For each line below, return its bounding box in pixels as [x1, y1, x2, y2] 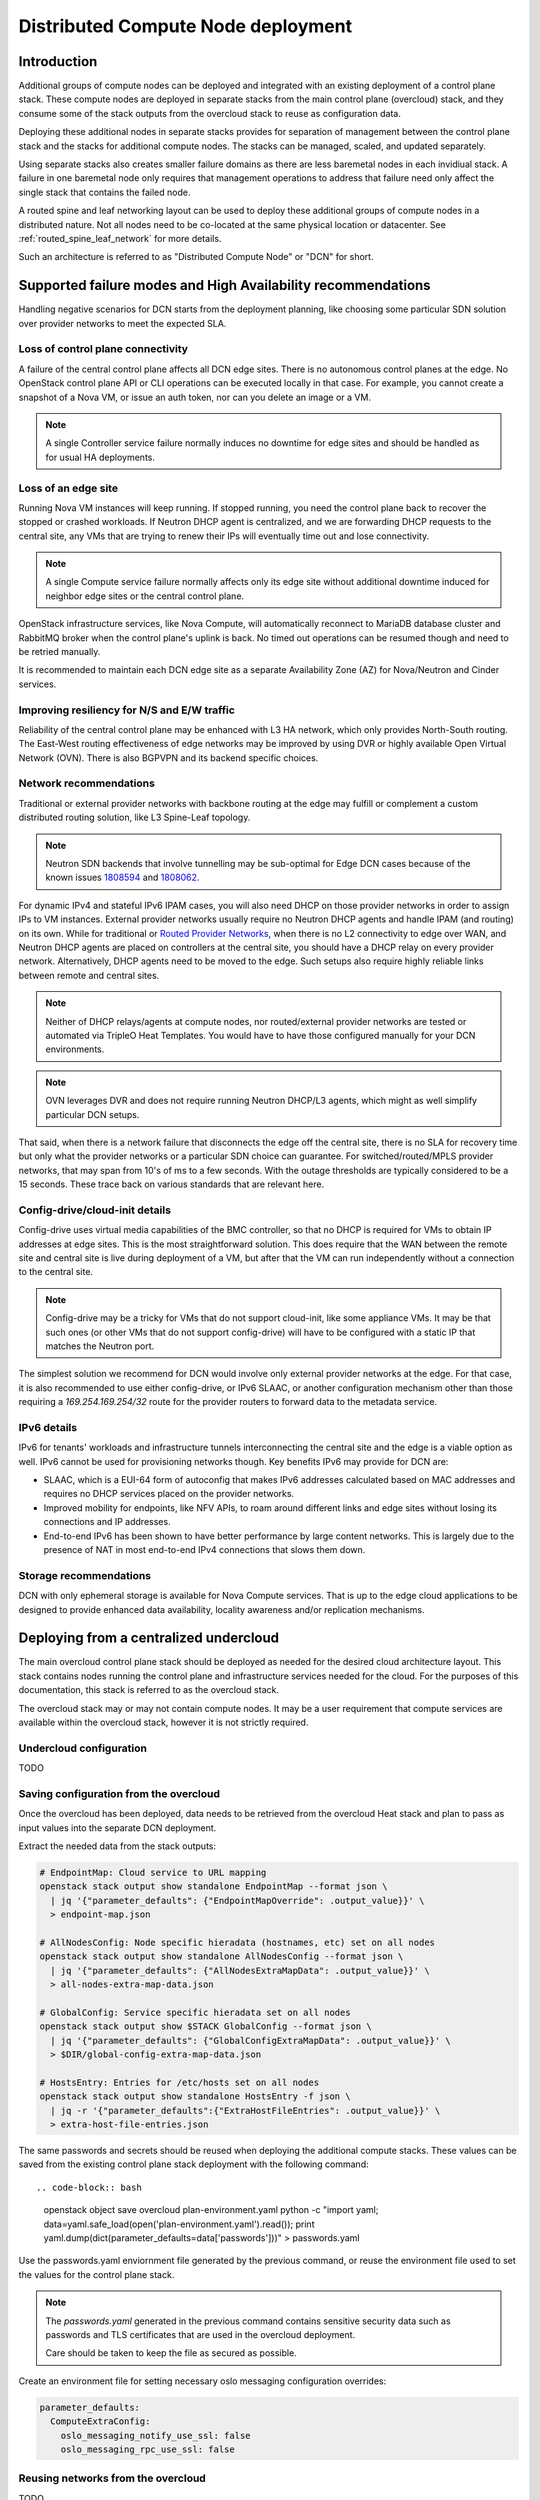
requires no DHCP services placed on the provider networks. [43, 1488, 295, 1500]
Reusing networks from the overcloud [18, 2471, 207, 2485]
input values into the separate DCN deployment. [18, 1821, 217, 1834]
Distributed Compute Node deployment [18, 15, 353, 37]
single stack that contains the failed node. [18, 186, 191, 198]
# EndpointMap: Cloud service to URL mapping [39, 1867, 267, 1879]
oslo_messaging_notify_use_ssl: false [60, 2430, 251, 2441]
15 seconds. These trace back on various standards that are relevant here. [18, 1178, 325, 1190]
